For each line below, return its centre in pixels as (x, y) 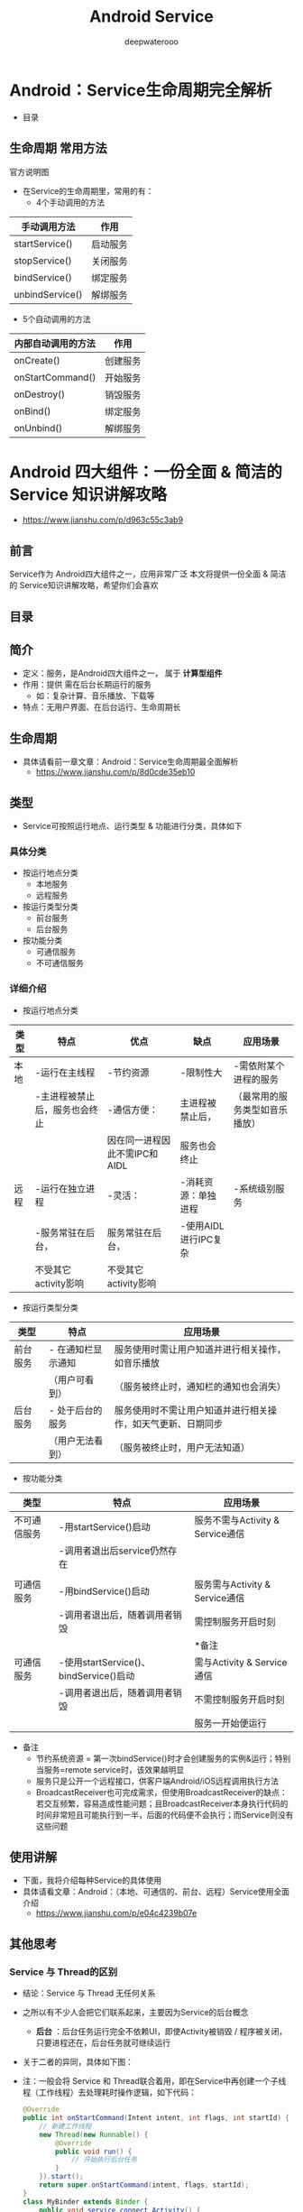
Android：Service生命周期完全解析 (141, 90)
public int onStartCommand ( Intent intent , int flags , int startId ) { (156, 2118)
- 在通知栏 (71, 1349)
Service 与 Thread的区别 (64, 1971)
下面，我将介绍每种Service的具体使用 (92, 1880)
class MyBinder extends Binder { (85, 2202)
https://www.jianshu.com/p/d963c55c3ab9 (102, 520)
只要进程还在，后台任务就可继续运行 (103, 2043)
